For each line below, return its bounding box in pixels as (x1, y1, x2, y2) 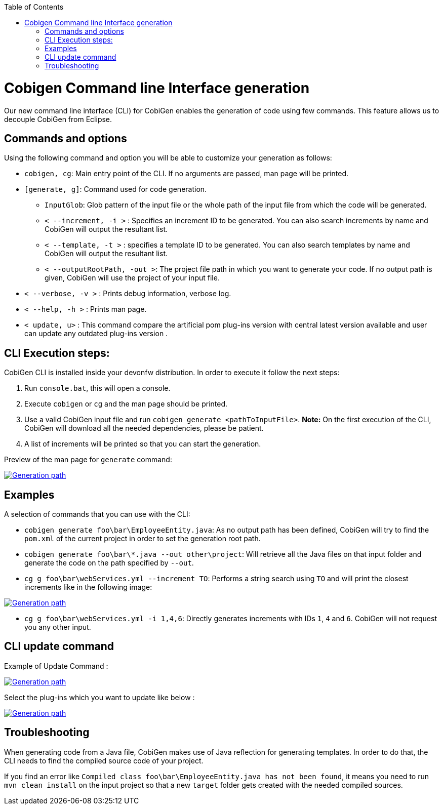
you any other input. (24, 623, 91, 632)
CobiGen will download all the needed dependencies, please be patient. (24, 424, 264, 433)
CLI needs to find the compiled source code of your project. (4, 756, 204, 765)
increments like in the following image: (24, 583, 152, 592)
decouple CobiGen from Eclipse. (4, 114, 112, 124)
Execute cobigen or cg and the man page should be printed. (24, 399, 228, 409)
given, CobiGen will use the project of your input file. (45, 273, 220, 282)
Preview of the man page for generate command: (4, 455, 172, 464)
